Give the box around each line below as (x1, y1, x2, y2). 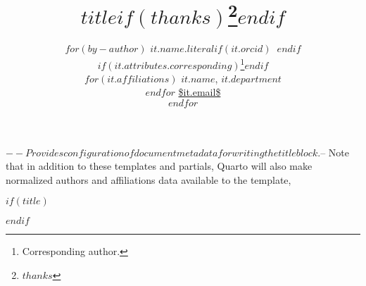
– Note (320, 144, 349, 159)
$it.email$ (178, 85, 221, 99)
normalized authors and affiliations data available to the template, (6, 172, 291, 187)
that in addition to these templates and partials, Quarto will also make (6, 158, 313, 173)
